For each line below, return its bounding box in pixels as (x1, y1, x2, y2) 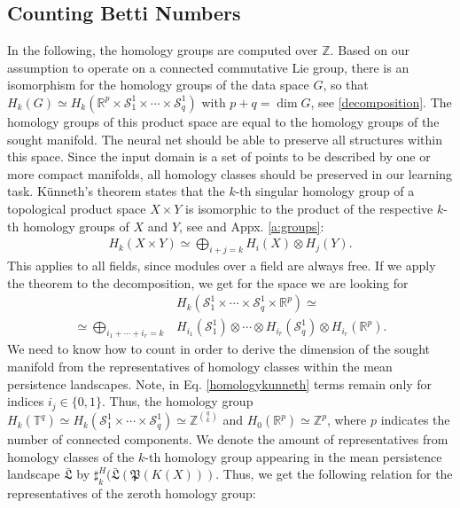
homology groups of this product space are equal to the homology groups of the (7, 112, 440, 130)
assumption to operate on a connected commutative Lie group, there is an (7, 58, 409, 76)
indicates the (380, 410, 450, 429)
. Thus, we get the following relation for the (215, 465, 453, 483)
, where (326, 410, 367, 429)
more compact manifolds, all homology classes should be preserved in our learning (7, 164, 452, 183)
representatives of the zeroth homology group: (7, 484, 256, 503)
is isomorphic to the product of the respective (185, 199, 433, 217)
